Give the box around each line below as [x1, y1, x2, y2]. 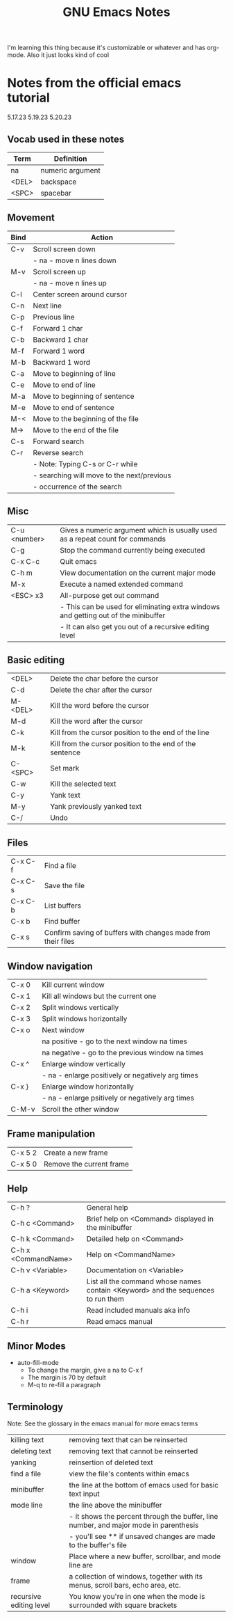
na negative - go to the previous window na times [41, 1048, 205, 1057]
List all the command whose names [86, 1277, 201, 1286]
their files [44, 937, 75, 947]
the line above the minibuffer [69, 1501, 162, 1510]
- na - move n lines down [33, 255, 116, 265]
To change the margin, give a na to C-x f [27, 1366, 144, 1375]
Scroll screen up [33, 267, 87, 276]
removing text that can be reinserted [69, 1435, 188, 1445]
